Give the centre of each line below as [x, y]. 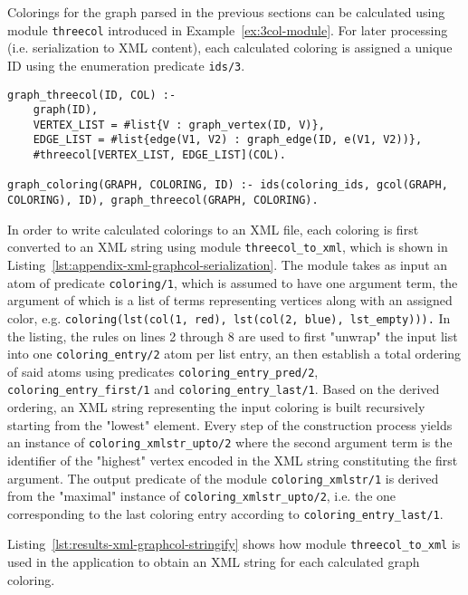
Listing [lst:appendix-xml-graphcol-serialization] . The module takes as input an [228, 264]
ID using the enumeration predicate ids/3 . [126, 65]
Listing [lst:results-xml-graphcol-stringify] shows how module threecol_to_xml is [234, 544]
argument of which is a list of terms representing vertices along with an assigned [230, 300]
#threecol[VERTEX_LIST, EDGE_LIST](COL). [159, 155]
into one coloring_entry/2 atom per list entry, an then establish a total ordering [234, 354]
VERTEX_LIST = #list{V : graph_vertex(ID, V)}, [179, 125]
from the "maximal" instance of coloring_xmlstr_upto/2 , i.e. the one [202, 496]
